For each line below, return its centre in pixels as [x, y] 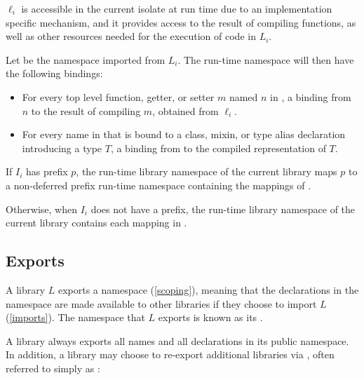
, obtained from [186, 110]
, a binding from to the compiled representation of [218, 148]
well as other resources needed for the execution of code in [131, 36]
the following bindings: [54, 73]
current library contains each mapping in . [96, 223]
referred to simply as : [53, 368]
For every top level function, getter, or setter [118, 96]
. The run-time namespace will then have [266, 59]
